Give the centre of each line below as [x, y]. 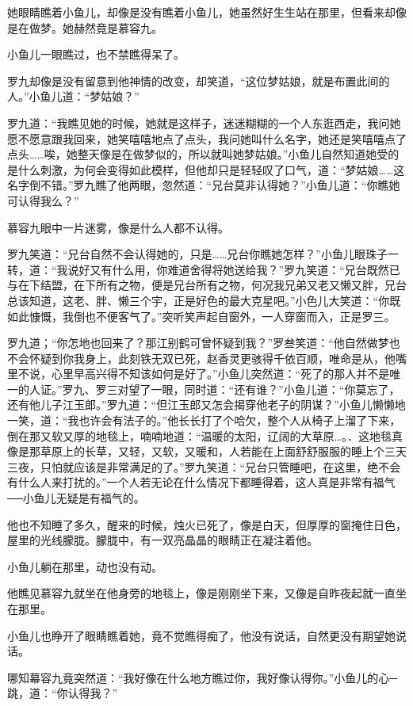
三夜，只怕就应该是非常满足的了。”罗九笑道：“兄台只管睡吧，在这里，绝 [193, 466]
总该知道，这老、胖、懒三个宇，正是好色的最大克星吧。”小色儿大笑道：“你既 [204, 300]
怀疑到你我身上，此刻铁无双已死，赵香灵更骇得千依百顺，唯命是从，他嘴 [218, 358]
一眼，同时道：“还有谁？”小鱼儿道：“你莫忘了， [275, 389]
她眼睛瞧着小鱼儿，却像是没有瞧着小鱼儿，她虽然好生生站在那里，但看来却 [201, 12]
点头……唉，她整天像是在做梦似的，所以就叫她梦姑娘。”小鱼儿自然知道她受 [198, 154]
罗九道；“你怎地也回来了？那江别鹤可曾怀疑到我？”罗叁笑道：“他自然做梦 [198, 343]
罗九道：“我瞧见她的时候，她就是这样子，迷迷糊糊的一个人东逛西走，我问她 [204, 122]
